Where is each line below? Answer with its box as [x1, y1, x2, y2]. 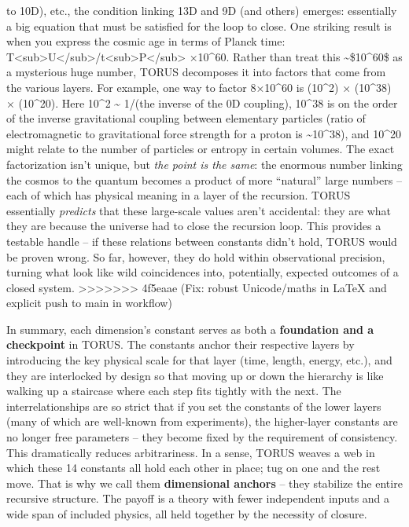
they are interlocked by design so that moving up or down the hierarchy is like [6, 367, 384, 383]
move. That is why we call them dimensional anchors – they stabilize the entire [6, 474, 403, 491]
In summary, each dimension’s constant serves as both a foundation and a [6, 320, 374, 337]
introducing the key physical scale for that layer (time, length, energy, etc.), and [6, 352, 392, 368]
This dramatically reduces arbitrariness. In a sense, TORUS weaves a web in [6, 444, 375, 460]
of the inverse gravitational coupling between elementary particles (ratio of [6, 110, 366, 126]
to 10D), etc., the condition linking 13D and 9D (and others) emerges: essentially [6, 2, 397, 18]
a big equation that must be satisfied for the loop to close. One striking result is [6, 17, 392, 34]
